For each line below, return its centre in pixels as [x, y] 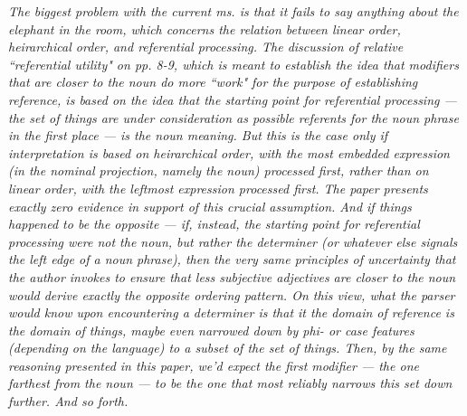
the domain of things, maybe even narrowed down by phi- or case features [211, 330]
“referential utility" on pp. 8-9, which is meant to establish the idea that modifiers [233, 64]
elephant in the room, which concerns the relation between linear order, [205, 28]
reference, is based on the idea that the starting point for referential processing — [233, 99]
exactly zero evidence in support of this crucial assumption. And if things [210, 206]
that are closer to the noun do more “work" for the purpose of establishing [213, 82]
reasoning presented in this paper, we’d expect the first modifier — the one [214, 365]
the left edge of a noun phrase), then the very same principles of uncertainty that [232, 259]
